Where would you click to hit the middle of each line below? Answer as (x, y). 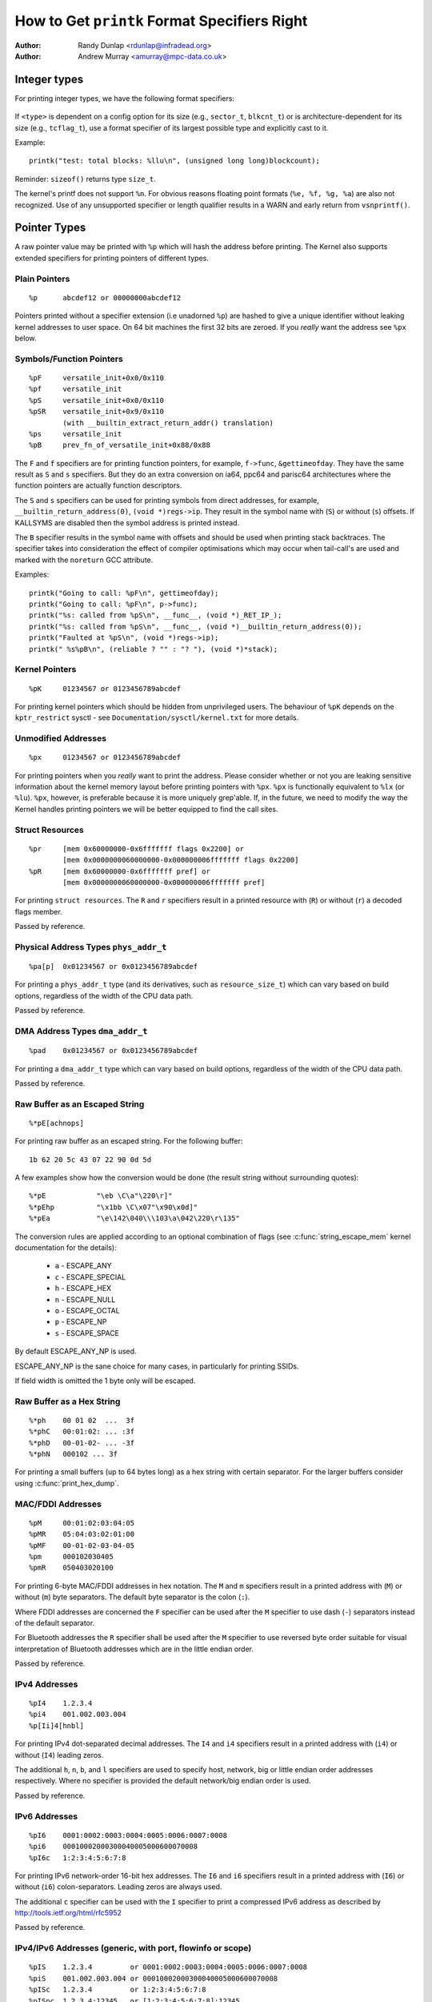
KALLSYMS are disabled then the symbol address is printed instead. (127, 523)
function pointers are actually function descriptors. (98, 485)
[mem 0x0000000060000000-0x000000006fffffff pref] (164, 882)
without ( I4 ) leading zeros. (59, 1755)
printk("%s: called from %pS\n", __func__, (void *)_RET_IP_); (156, 615)
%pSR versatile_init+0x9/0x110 (96, 412)
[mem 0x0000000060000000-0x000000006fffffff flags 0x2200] (181, 860)
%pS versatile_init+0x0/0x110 (96, 400)
